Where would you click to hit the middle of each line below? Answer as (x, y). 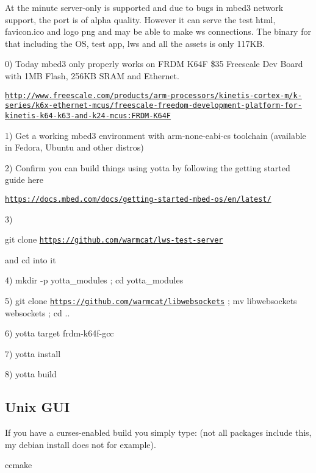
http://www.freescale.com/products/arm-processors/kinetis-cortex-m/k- (153, 95)
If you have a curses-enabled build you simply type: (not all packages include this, (158, 432)
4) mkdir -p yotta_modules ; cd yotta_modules (94, 280)
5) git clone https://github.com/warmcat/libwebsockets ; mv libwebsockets (151, 301)
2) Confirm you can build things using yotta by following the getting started (148, 167)
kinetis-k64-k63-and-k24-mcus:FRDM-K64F (88, 116)
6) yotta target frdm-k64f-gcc (59, 333)
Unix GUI (38, 407)
